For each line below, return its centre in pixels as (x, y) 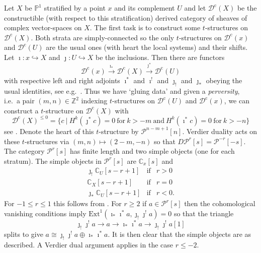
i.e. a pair (19, 101)
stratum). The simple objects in (53, 161)
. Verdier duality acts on (220, 131)
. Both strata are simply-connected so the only (103, 37)
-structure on (63, 110)
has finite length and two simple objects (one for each (152, 151)
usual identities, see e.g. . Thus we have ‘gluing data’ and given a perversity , (122, 90)
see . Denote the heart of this (49, 131)
